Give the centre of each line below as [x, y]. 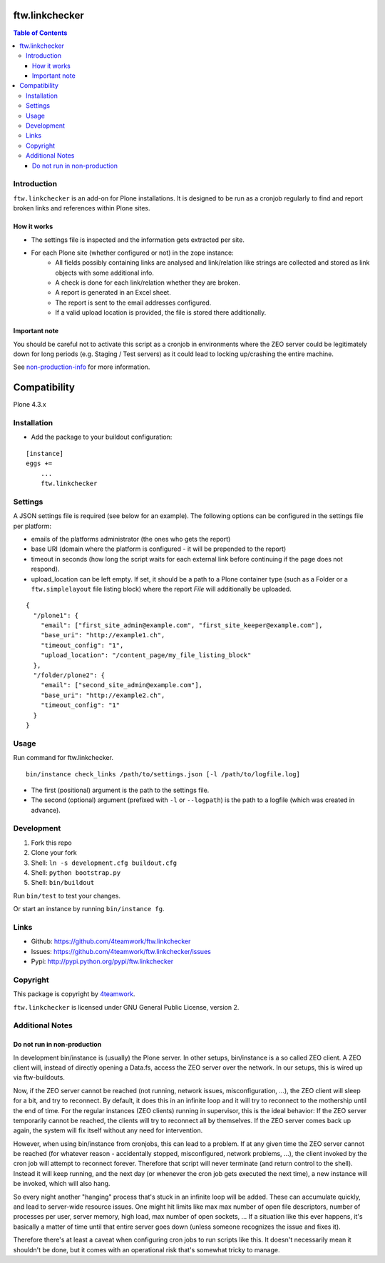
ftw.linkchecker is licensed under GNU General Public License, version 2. [126, 1007]
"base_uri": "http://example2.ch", [103, 695]
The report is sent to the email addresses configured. [133, 303]
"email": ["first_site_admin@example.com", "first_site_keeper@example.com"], [181, 625]
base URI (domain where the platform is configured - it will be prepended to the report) [159, 549]
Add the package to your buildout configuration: [102, 437]
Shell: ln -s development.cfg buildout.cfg [104, 863]
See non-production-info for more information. [82, 367]
